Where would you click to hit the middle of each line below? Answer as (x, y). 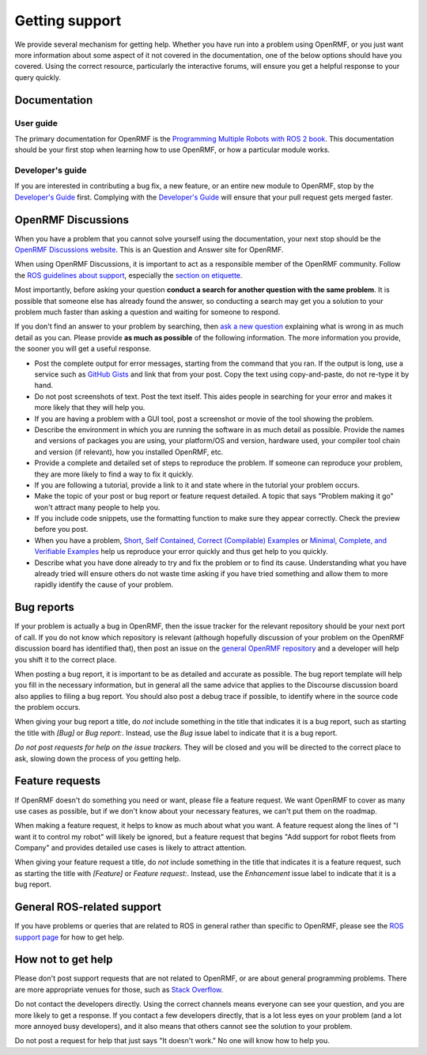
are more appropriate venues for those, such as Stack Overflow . (119, 989)
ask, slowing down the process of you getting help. (98, 758)
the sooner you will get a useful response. (83, 349)
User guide (36, 123)
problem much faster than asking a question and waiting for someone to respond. (147, 312)
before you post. (61, 529)
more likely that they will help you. (90, 408)
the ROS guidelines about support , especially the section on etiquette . (128, 275)
